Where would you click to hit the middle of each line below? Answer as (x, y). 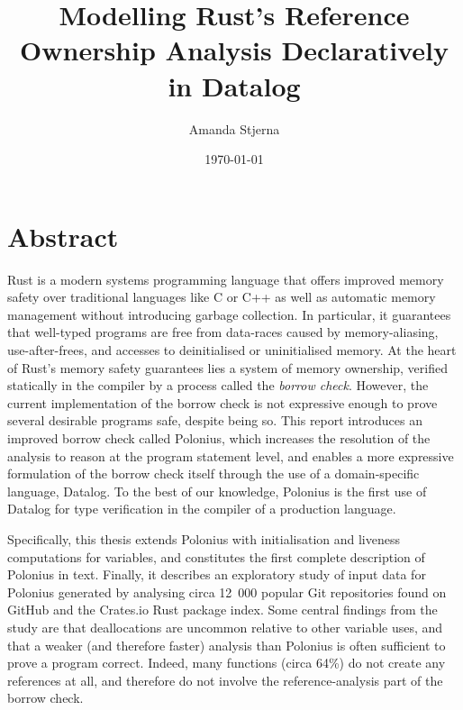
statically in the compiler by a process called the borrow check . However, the (218, 385)
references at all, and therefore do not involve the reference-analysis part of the (225, 680)
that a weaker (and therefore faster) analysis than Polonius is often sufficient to (227, 645)
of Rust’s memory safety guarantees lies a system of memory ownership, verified (227, 367)
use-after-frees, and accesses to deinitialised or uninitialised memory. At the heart (232, 350)
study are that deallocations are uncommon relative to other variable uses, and (225, 627)
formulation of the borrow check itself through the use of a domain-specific (213, 473)
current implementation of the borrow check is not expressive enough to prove (222, 402)
